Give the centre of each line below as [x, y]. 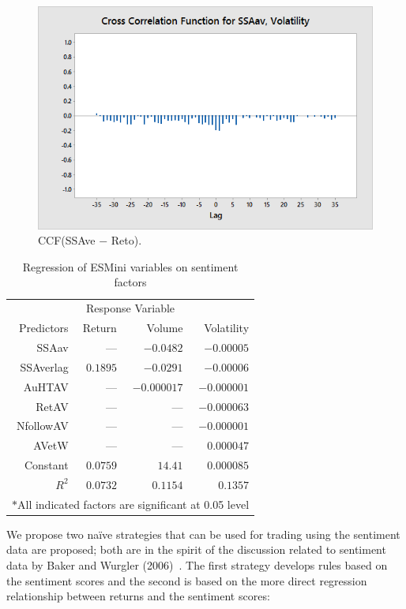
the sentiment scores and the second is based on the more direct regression [187, 580]
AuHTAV [46, 386]
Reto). [126, 240]
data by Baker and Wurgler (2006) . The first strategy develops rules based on [197, 565]
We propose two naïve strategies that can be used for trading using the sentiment [203, 534]
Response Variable [131, 308]
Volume [165, 328]
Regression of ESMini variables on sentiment [130, 266]
